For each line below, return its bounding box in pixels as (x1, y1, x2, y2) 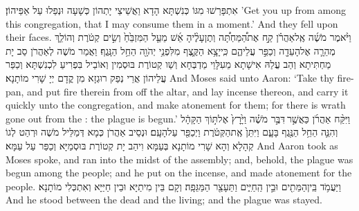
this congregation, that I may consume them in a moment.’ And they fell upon (6, 16, 338, 30)
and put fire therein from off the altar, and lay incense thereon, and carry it (27, 84, 349, 98)
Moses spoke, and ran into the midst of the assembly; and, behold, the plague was (6, 152, 353, 166)
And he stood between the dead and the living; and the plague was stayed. (6, 192, 322, 207)
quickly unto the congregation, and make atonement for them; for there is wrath (6, 98, 346, 112)
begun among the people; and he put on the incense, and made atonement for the (6, 165, 352, 180)
